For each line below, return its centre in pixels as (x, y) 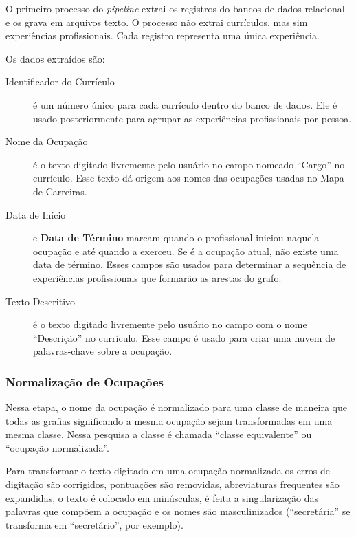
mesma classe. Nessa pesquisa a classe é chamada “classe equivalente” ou (159, 434)
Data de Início (36, 214)
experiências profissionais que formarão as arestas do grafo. (157, 277)
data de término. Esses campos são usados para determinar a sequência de (190, 264)
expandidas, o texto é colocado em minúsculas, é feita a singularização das (162, 497)
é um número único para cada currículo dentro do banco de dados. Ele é (185, 104)
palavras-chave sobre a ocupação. (103, 351)
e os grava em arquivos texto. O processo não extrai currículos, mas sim (157, 22)
